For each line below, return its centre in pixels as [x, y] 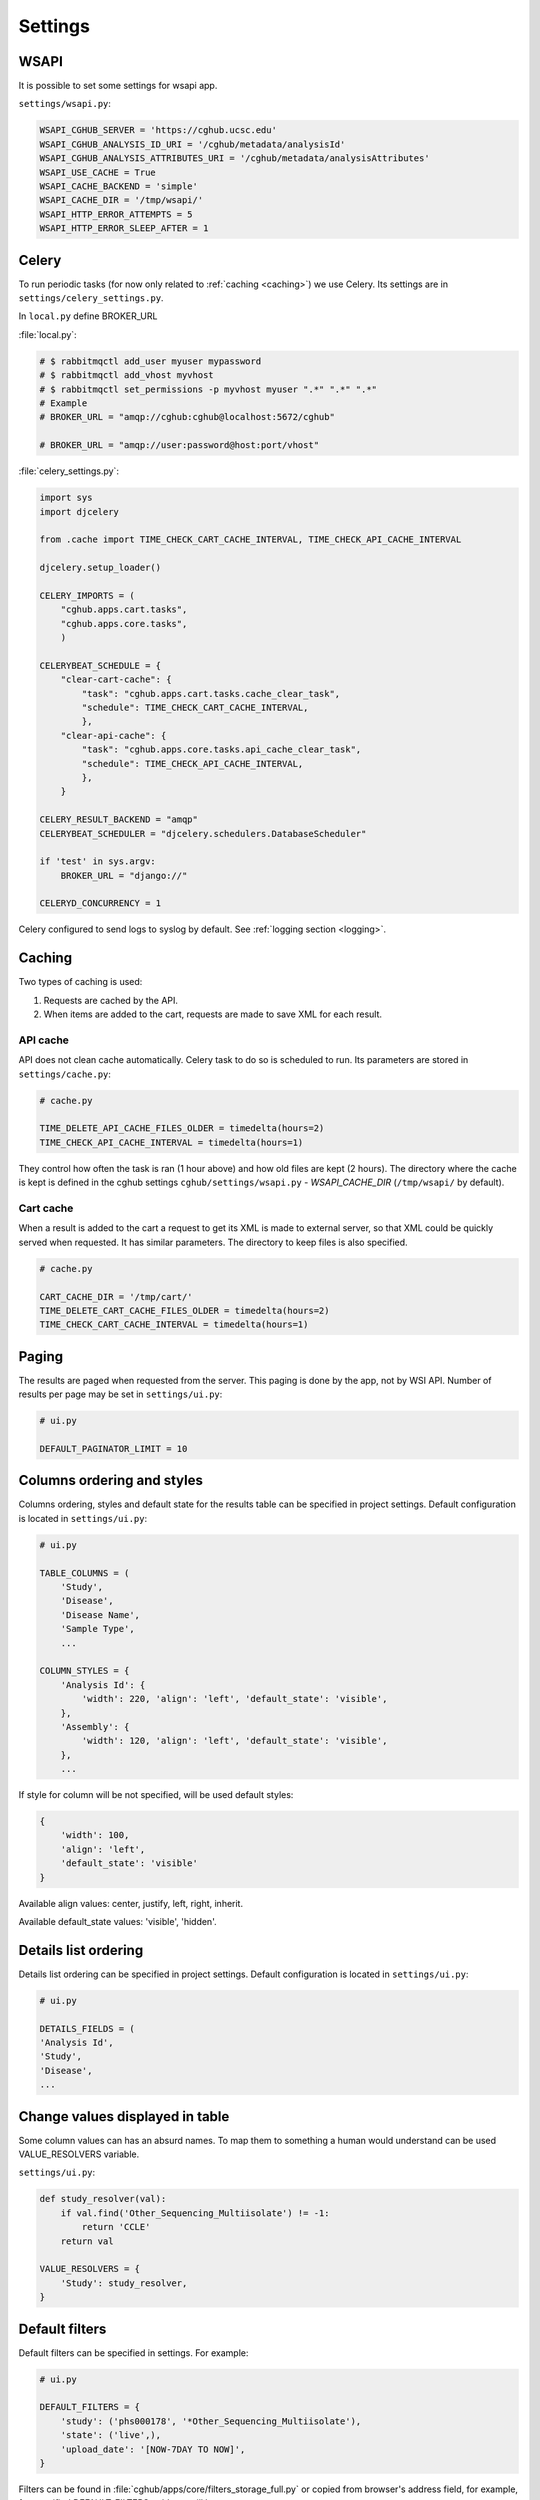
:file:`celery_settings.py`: [69, 471]
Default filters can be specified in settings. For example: [133, 2352]
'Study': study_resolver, [124, 2283]
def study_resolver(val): [103, 2199]
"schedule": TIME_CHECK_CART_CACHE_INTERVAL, [195, 707]
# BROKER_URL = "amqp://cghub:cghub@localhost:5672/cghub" [187, 417]
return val [87, 2241]
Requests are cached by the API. [111, 1000]
